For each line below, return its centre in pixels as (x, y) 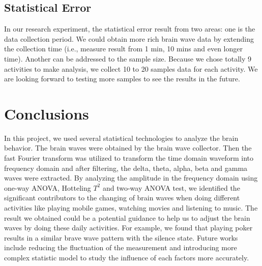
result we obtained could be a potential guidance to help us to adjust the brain (127, 217)
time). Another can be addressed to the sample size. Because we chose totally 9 (128, 58)
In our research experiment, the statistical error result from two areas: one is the (130, 29)
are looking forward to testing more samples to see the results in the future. (122, 79)
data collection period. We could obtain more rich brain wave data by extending (129, 38)
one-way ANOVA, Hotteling (48, 187)
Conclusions (47, 113)
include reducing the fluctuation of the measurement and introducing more (121, 247)
